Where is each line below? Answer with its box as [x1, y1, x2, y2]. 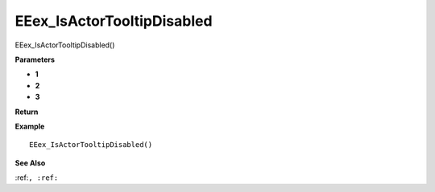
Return [14, 107, 39, 116]
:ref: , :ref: [14, 173, 59, 182]
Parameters [14, 55, 56, 64]
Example [14, 121, 45, 131]
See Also [14, 157, 46, 168]
